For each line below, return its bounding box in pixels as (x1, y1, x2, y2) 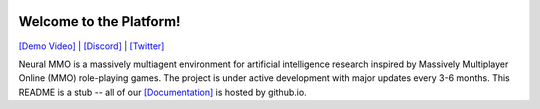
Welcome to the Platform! (18, 13, 181, 30)
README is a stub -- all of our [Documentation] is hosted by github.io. (18, 86, 307, 98)
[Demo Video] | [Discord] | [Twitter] (18, 40, 165, 52)
